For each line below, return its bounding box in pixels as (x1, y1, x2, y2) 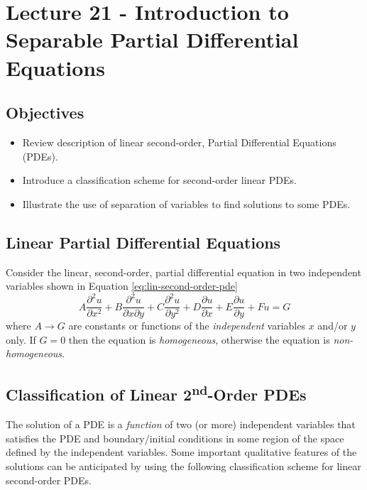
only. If (6, 332, 36, 347)
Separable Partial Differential (6, 25, 299, 54)
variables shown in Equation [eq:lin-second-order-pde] (6, 278, 238, 293)
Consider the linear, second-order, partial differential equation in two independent (6, 264, 361, 279)
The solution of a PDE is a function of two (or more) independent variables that (6, 417, 356, 432)
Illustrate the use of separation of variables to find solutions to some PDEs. (22, 196, 351, 211)
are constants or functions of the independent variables (68, 318, 305, 333)
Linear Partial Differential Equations (6, 231, 281, 253)
